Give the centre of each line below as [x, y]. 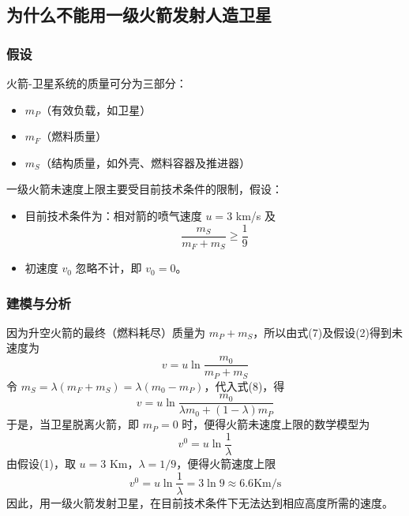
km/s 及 [256, 215]
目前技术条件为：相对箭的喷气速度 [113, 215]
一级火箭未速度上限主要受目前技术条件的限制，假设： [144, 189]
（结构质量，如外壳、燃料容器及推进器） [145, 162]
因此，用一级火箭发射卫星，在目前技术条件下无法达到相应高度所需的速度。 [200, 502]
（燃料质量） [74, 136]
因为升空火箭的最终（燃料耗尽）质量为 [106, 332]
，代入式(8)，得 [244, 385]
